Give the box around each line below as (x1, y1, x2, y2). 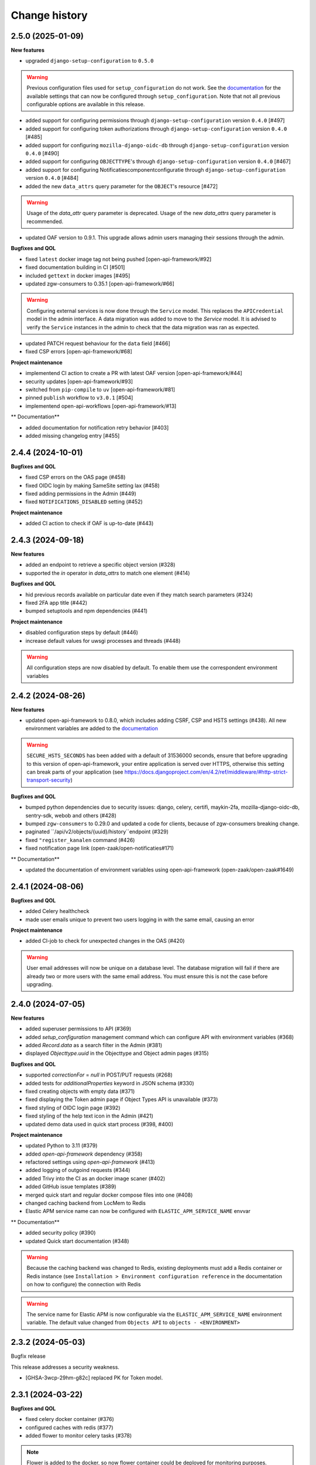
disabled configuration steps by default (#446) (25, 629, 139, 636)
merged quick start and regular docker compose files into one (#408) (25, 1191, 193, 1198)
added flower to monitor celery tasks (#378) (25, 1432, 132, 1439)
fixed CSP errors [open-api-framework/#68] (25, 348, 133, 355)
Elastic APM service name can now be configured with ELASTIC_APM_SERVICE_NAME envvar (25, 1208, 251, 1215)
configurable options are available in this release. (26, 101, 145, 108)
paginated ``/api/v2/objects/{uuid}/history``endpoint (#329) (25, 828, 169, 835)
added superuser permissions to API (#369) (25, 1025, 132, 1033)
